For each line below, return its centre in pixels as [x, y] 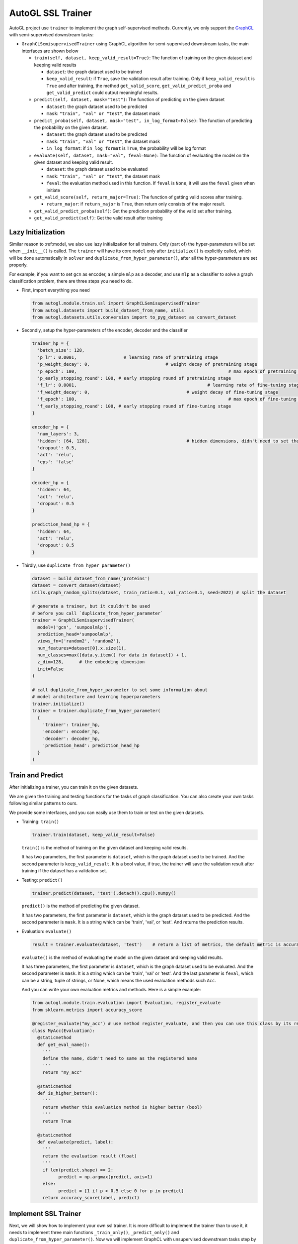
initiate [53, 190]
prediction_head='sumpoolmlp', [75, 634]
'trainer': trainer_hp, [71, 725]
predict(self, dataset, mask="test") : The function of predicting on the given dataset [129, 100]
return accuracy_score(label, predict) [91, 1198]
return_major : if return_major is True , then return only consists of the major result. [136, 204]
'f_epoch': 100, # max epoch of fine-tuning [167, 399]
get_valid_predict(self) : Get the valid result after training [98, 218]
